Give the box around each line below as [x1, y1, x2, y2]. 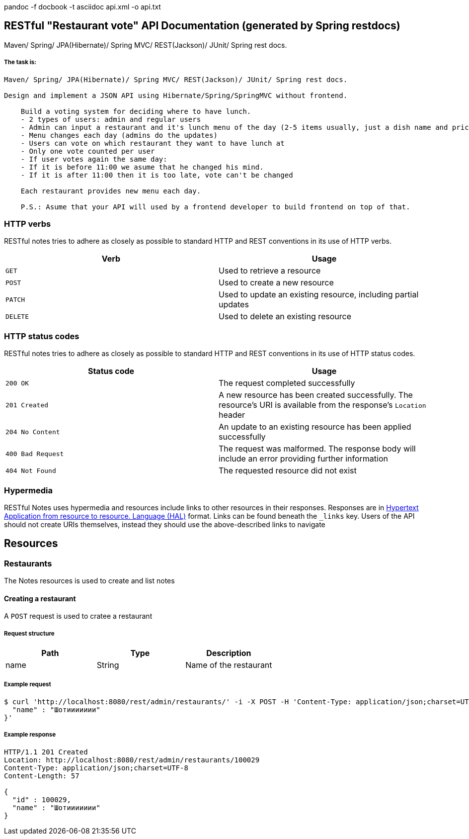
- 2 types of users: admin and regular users [20, 115, 201, 123]
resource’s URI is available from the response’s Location [219, 400, 426, 410]
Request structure [4, 630, 55, 637]
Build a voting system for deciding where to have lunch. [20, 107, 251, 115]
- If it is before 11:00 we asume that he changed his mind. [20, 163, 264, 171]
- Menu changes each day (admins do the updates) [20, 131, 218, 139]
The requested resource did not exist [219, 466, 357, 476]
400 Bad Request [5, 450, 64, 458]
